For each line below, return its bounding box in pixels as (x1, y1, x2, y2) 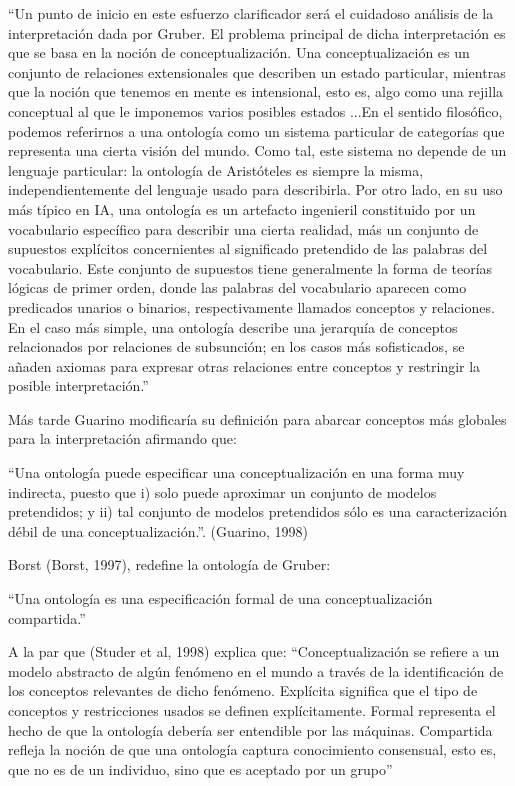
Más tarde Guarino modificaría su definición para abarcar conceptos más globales (8, 408, 507, 429)
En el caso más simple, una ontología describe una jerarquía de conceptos (8, 316, 458, 337)
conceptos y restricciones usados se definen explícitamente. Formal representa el (8, 700, 496, 720)
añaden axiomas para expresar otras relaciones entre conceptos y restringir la (8, 355, 481, 376)
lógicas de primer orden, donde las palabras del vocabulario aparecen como (8, 277, 467, 298)
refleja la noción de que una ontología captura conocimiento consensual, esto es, (8, 739, 497, 760)
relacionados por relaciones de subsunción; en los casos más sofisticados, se (8, 336, 465, 357)
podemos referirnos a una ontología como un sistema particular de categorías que (8, 120, 505, 141)
